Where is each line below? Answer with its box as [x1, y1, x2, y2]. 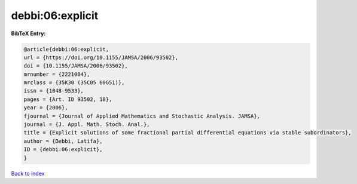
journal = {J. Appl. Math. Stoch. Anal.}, [23, 121, 150, 128]
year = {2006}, [23, 105, 68, 111]
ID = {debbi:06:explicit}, [23, 146, 103, 153]
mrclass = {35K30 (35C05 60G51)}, [23, 79, 125, 86]
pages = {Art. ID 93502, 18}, [23, 96, 112, 103]
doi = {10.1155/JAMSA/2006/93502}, [23, 63, 128, 69]
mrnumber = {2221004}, [23, 70, 90, 78]
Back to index [11, 170, 45, 177]
